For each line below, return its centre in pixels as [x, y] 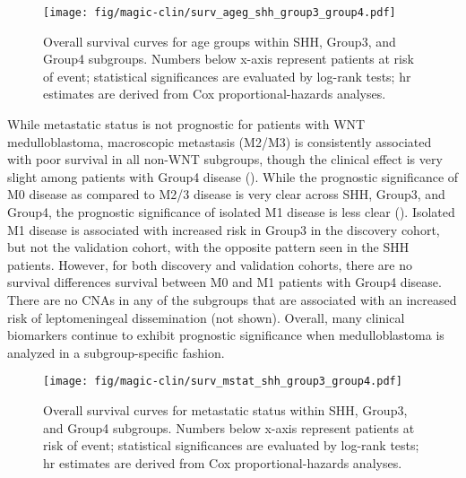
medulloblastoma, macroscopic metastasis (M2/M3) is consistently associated [220, 141]
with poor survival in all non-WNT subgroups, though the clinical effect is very [225, 159]
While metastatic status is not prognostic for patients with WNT [186, 124]
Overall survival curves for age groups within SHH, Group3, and [220, 41]
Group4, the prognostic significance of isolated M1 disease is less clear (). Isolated [231, 212]
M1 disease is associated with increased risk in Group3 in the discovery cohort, [224, 229]
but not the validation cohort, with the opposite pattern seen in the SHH [208, 247]
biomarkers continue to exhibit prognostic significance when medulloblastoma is [226, 335]
